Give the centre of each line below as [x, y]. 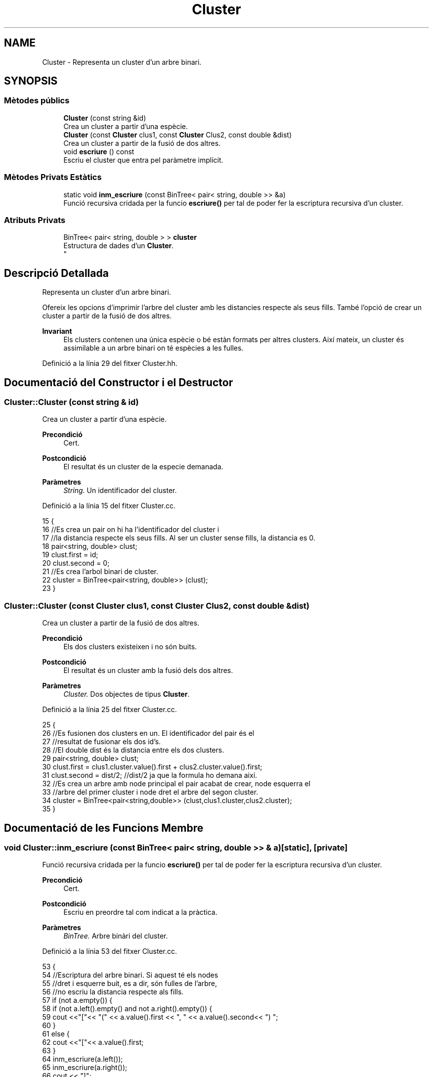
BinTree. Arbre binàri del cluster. [116, 936]
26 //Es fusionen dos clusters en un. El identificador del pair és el [148, 733]
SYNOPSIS [31, 81]
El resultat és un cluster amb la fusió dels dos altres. [148, 671]
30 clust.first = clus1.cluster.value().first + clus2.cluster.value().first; [152, 767]
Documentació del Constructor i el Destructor [119, 382]
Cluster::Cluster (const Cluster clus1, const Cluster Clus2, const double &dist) [157, 606]
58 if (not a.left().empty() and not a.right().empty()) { [127, 1009]
